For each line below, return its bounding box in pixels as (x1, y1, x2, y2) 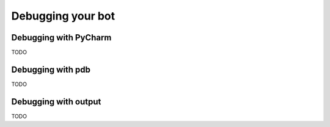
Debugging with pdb (11, 64, 91, 74)
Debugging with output (11, 96, 101, 107)
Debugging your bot (11, 9, 116, 23)
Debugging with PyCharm (11, 32, 112, 43)
